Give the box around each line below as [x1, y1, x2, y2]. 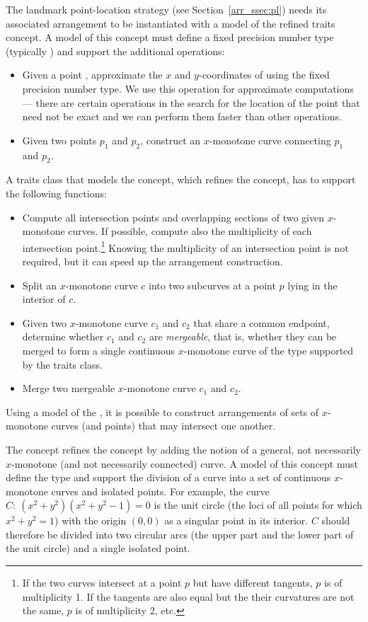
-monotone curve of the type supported [183, 342, 354, 357]
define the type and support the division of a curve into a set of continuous [6, 470, 331, 485]
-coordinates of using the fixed [198, 67, 330, 82]
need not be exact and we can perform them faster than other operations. [22, 109, 342, 124]
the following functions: [6, 185, 107, 200]
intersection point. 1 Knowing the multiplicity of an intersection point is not [22, 238, 349, 255]
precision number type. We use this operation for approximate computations [22, 81, 354, 96]
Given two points [22, 132, 97, 147]
